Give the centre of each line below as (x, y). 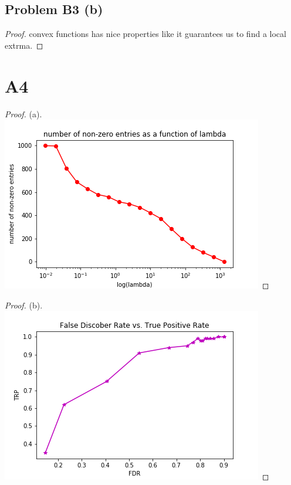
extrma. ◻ (24, 45)
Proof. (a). (23, 113)
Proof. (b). (24, 305)
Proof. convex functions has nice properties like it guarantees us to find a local (145, 34)
